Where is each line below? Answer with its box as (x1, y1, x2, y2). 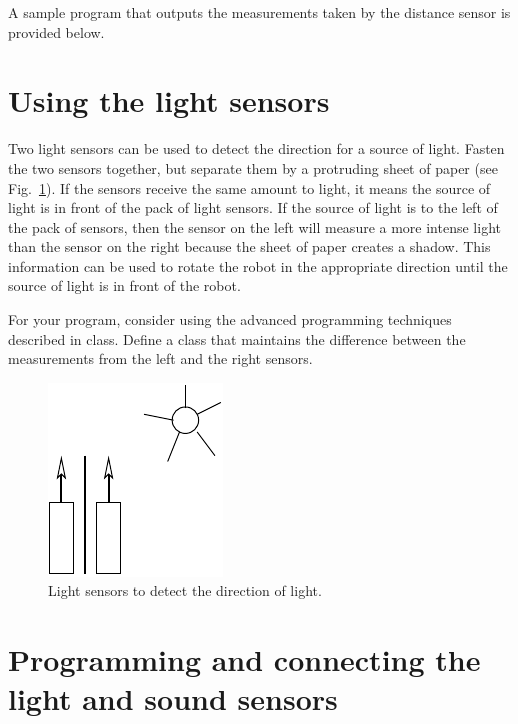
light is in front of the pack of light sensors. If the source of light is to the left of (8, 197, 498, 218)
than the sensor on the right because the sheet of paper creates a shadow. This (8, 236, 491, 257)
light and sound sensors (8, 678, 338, 719)
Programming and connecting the (8, 639, 481, 680)
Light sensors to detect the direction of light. (48, 580, 322, 601)
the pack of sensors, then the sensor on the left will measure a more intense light (8, 216, 501, 237)
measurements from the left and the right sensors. (8, 348, 313, 369)
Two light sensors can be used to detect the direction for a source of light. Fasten (8, 138, 505, 159)
